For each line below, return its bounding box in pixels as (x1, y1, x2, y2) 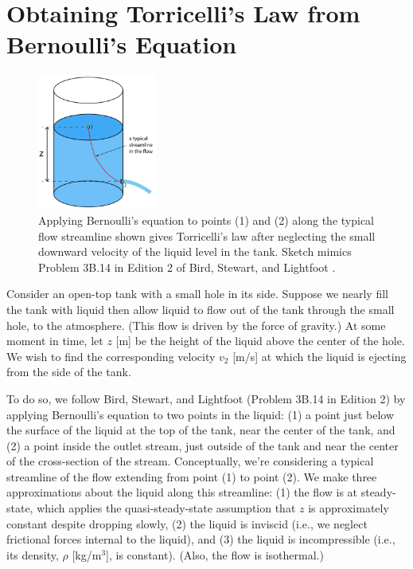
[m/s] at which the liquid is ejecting (232, 347, 407, 364)
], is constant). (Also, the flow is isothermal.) (106, 546, 324, 563)
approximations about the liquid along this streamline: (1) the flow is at (6, 484, 358, 500)
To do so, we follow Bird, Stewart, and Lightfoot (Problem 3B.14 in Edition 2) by (6, 390, 406, 406)
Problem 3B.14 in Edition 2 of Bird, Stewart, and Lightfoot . (38, 258, 336, 275)
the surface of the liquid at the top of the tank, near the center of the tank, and (6, 422, 395, 438)
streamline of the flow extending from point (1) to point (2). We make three (6, 468, 377, 485)
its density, (6, 546, 59, 563)
